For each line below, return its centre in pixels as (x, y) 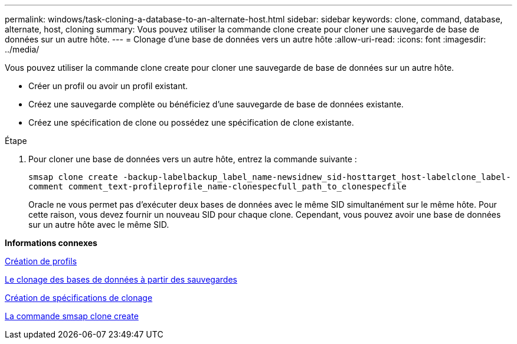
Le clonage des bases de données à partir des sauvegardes (121, 279)
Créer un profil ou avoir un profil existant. (108, 86)
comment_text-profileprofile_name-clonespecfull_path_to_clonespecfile (237, 186)
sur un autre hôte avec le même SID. (99, 225)
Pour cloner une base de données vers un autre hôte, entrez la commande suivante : (193, 159)
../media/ (22, 49)
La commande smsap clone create (72, 316)
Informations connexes (51, 243)
